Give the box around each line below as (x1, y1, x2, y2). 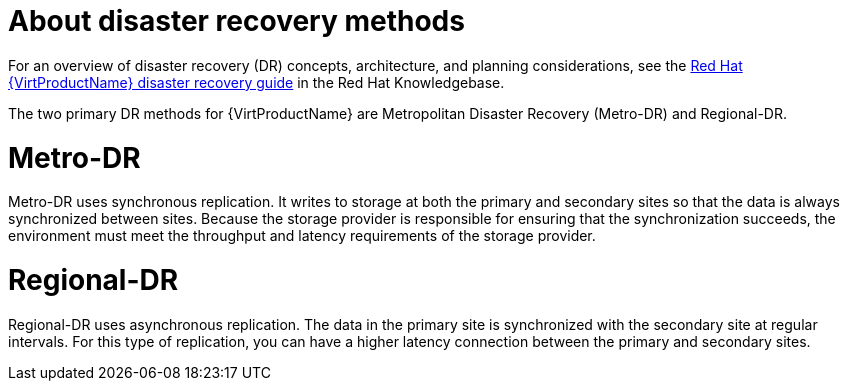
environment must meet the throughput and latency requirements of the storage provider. (8, 227, 596, 245)
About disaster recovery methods (8, 4, 465, 38)
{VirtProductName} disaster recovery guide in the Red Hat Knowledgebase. (8, 73, 505, 91)
